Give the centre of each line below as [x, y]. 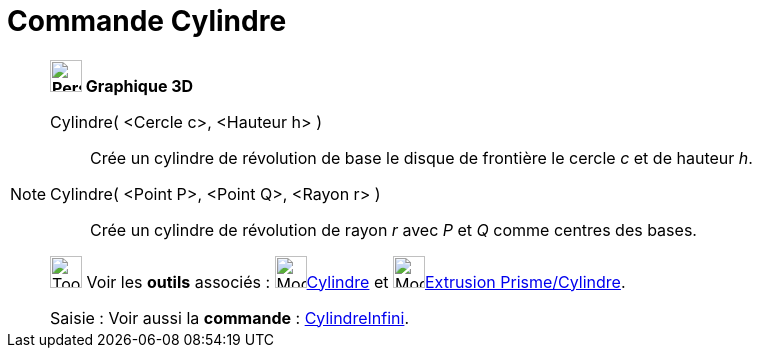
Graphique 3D [139, 85]
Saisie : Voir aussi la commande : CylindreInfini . [229, 317]
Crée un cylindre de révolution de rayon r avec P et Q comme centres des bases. [393, 229]
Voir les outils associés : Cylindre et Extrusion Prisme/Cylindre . [356, 281]
